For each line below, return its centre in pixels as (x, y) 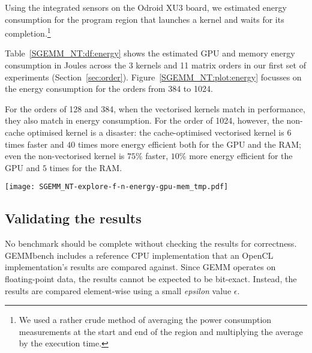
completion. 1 (28, 32)
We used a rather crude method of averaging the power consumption (145, 320)
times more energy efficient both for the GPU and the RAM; (189, 144)
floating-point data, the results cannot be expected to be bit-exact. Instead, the (151, 279)
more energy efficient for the (241, 156)
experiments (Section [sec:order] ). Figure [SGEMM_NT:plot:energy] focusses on (153, 77)
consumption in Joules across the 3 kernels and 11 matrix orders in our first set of (155, 65)
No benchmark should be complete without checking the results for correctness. (151, 243)
